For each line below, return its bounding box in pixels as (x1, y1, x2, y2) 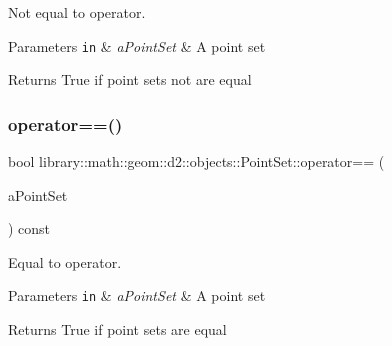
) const (8, 218, 51, 239)
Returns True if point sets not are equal (8, 69, 252, 90)
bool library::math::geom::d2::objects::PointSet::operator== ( (8, 151, 385, 172)
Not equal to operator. (8, 2, 146, 22)
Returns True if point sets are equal (8, 319, 227, 340)
